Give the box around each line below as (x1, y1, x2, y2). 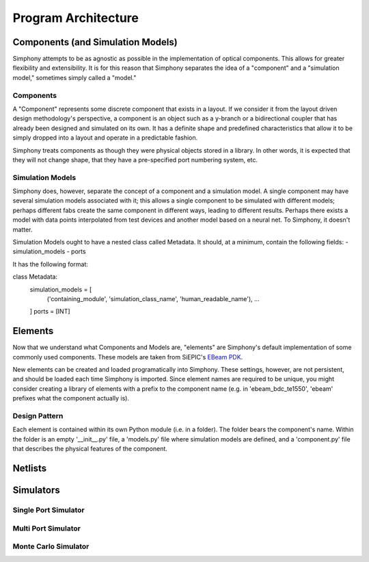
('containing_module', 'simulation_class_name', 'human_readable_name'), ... (46, 294, 260, 303)
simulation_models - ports (12, 247, 86, 256)
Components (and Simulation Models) (12, 36, 178, 48)
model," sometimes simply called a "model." (12, 73, 137, 81)
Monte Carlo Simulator (12, 541, 90, 551)
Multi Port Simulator (12, 524, 81, 533)
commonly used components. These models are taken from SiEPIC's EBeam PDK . (12, 353, 243, 361)
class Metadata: (12, 272, 58, 281)
